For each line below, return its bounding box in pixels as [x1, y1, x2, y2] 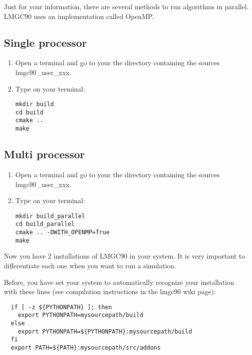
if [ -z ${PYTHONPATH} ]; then [11, 303, 112, 311]
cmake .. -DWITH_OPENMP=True [15, 229, 110, 236]
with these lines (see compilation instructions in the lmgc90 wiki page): [4, 286, 216, 297]
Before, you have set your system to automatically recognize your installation [4, 277, 234, 287]
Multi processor [4, 147, 85, 162]
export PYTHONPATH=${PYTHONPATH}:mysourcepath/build [18, 328, 192, 335]
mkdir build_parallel [15, 212, 85, 220]
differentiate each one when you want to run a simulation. [4, 261, 177, 270]
